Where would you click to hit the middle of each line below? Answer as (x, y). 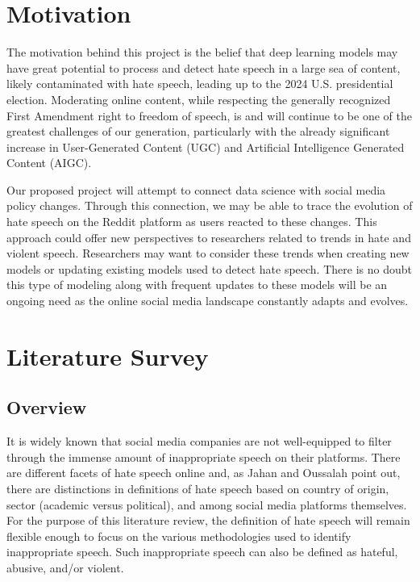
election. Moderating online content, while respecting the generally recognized (199, 99)
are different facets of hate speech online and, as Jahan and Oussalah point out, (204, 473)
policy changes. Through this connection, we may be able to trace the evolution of (210, 205)
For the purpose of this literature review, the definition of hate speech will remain (208, 520)
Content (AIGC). (49, 163)
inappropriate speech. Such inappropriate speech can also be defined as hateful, (202, 552)
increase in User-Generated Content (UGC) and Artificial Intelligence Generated (206, 147)
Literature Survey (108, 356)
